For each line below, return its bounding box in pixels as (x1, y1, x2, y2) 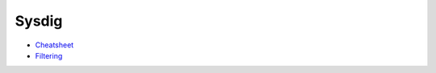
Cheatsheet (35, 40, 74, 50)
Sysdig (15, 12, 63, 30)
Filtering (35, 51, 63, 60)
